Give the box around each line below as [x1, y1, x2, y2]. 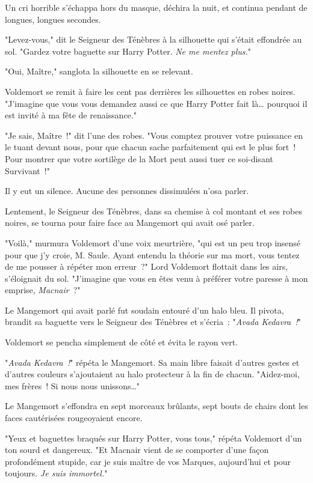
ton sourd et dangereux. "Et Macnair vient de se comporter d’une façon [5, 443, 269, 456]
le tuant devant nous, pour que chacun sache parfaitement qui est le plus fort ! [5, 141, 296, 153]
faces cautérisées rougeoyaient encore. [5, 412, 143, 424]
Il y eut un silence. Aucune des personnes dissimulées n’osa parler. [5, 184, 249, 197]
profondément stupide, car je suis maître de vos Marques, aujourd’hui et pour [5, 455, 291, 467]
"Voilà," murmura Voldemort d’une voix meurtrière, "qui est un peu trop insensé [5, 236, 301, 249]
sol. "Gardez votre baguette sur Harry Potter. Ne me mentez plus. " [5, 44, 252, 57]
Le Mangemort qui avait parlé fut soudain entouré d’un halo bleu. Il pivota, [5, 303, 284, 316]
